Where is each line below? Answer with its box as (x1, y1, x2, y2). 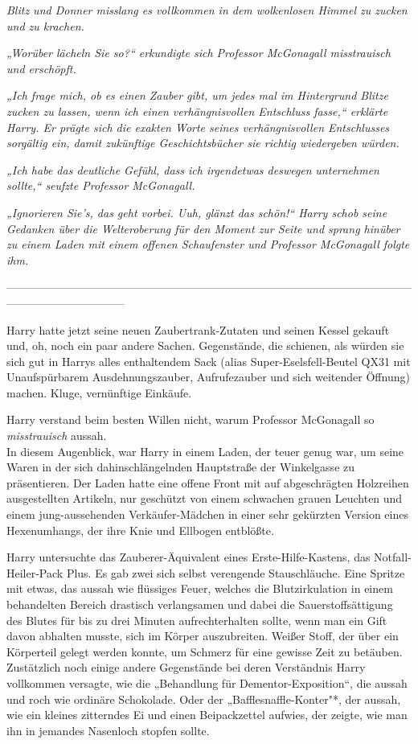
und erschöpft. (6, 60, 76, 76)
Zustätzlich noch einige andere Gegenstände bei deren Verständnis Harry (6, 659, 366, 676)
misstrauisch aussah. (6, 427, 107, 444)
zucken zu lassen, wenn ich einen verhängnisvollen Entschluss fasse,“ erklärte (6, 102, 388, 119)
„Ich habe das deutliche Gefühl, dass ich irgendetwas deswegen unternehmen (6, 161, 379, 178)
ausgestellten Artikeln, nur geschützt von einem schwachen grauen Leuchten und (6, 490, 403, 507)
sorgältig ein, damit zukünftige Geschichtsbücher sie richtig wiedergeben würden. (6, 134, 400, 151)
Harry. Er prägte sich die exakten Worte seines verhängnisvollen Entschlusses (6, 118, 390, 135)
